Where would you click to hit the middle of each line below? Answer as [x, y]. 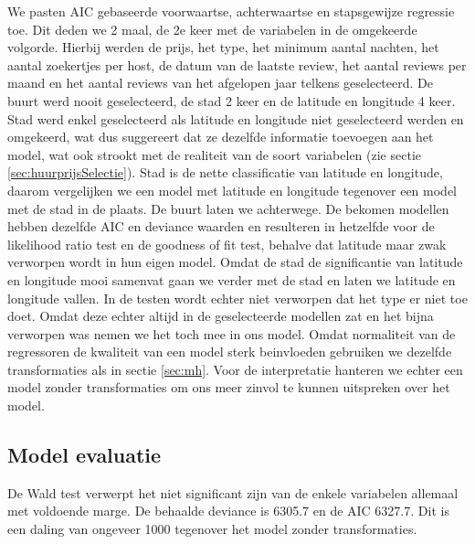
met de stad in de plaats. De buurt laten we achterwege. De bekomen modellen [228, 208]
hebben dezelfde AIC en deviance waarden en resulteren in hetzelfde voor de [221, 226]
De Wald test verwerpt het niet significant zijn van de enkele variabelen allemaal [233, 492]
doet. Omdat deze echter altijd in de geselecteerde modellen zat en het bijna [221, 316]
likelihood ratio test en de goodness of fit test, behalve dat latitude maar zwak [227, 244]
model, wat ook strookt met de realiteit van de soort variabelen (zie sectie [214, 154]
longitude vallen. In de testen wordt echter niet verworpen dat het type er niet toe [237, 298]
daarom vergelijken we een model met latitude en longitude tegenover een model [232, 190]
